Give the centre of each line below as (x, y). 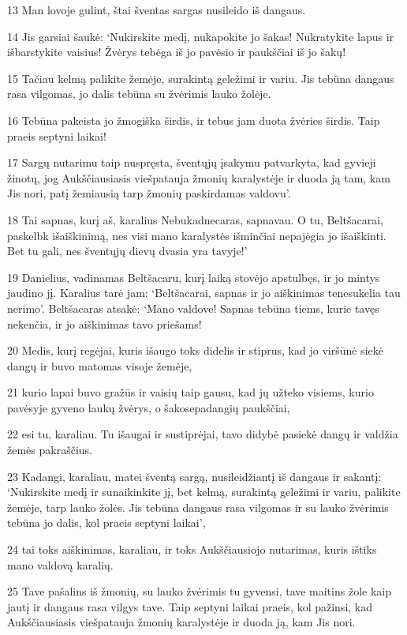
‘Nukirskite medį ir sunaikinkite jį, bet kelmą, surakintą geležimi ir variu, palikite (204, 492)
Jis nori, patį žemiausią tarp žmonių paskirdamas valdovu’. (149, 193)
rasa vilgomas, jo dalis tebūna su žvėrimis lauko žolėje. (139, 94)
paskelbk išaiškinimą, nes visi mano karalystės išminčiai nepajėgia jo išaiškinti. (197, 235)
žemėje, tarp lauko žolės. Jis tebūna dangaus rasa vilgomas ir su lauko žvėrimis (198, 507)
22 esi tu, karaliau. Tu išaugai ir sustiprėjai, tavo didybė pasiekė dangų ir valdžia (203, 434)
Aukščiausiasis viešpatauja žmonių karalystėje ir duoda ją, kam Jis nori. (181, 622)
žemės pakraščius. (50, 450)
